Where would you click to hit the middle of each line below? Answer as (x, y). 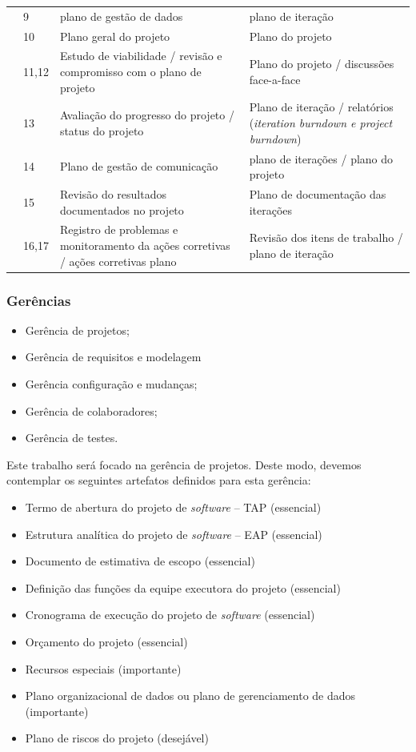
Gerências (39, 300)
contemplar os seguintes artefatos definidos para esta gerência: (159, 480)
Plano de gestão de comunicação (139, 166)
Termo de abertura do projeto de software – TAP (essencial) (173, 507)
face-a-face (275, 79)
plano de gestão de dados (121, 16)
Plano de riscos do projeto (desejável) (117, 738)
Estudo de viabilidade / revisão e (141, 56)
